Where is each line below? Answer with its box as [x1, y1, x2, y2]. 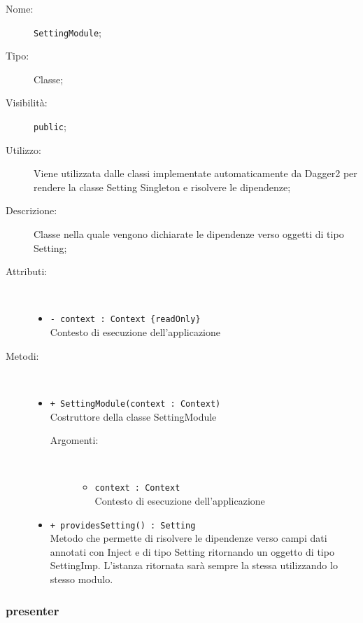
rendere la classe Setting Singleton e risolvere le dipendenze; [34, 179, 291, 194]
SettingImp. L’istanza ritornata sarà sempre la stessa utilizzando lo [50, 558, 338, 573]
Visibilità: [6, 95, 48, 110]
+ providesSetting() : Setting [50, 520, 196, 531]
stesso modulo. [50, 572, 113, 586]
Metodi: [6, 348, 39, 363]
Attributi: [6, 264, 48, 279]
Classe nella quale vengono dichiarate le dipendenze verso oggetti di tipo [34, 227, 344, 241]
